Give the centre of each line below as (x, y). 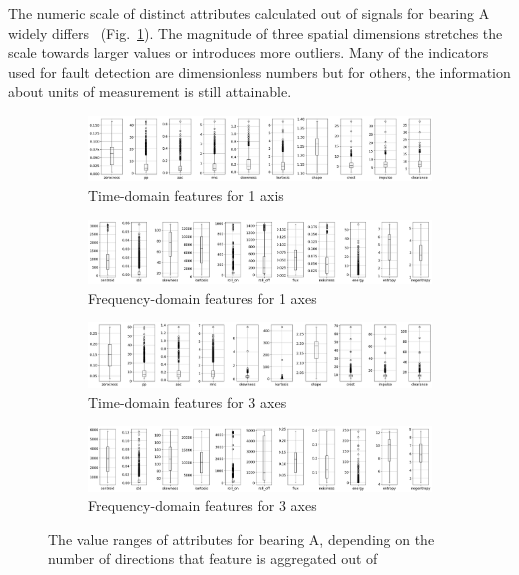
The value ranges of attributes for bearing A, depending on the (241, 538)
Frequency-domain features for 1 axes (202, 297)
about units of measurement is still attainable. (150, 91)
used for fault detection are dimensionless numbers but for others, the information (259, 71)
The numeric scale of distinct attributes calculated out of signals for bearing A (249, 13)
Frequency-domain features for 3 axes (202, 505)
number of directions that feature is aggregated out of (213, 558)
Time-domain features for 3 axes (187, 401)
